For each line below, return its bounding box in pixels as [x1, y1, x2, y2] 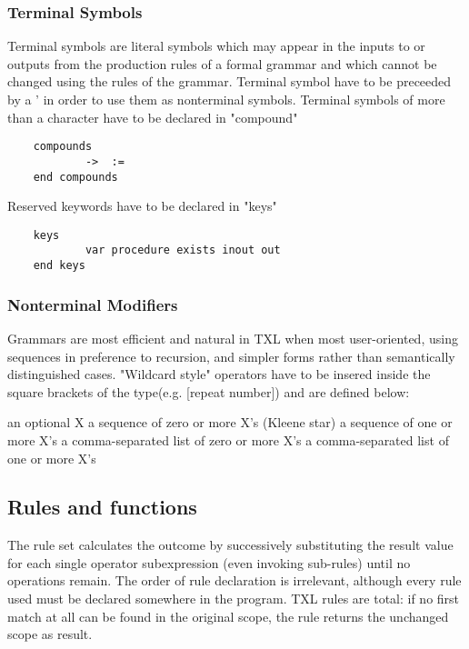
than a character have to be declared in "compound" [7, 107, 298, 126]
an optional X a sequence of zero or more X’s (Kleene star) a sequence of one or [7, 413, 453, 432]
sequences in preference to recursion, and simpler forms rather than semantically [7, 346, 455, 365]
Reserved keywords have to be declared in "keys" [7, 196, 277, 215]
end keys [33, 259, 85, 273]
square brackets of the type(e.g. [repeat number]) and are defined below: [7, 382, 410, 401]
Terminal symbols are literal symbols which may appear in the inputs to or [7, 36, 425, 55]
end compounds [33, 170, 118, 184]
